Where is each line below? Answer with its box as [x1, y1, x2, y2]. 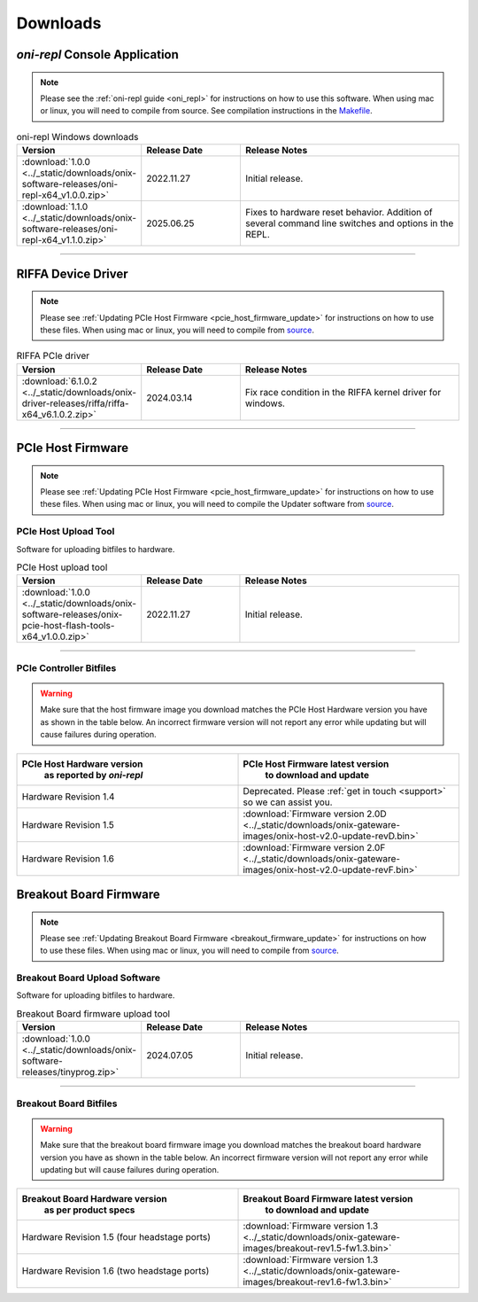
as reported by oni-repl [43, 768, 143, 781]
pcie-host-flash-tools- [21, 620, 115, 632]
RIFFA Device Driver [16, 266, 128, 281]
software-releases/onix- [21, 608, 123, 620]
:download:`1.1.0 [21, 200, 89, 213]
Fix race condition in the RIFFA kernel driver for [244, 386, 442, 398]
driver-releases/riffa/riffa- [21, 397, 129, 409]
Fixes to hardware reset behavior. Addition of [244, 207, 433, 219]
